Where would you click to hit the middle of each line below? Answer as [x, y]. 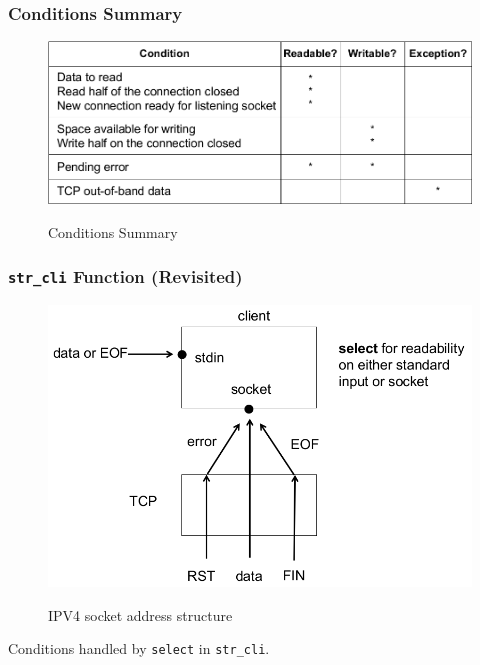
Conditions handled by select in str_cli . [139, 648]
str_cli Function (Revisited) [125, 276]
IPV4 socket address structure [140, 614]
